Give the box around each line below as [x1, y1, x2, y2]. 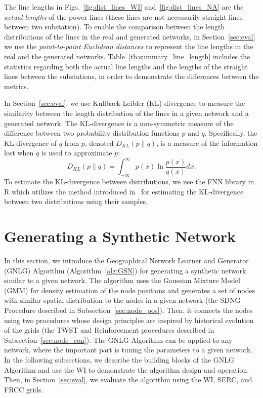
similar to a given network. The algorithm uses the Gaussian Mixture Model [4, 275, 240, 286]
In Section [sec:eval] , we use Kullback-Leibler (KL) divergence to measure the [4, 98, 245, 108]
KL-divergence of [4, 137, 57, 148]
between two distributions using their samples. [4, 196, 148, 207]
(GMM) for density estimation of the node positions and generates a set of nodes [4, 285, 255, 295]
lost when [4, 147, 34, 158]
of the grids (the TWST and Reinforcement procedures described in [4, 325, 214, 335]
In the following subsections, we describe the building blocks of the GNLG [4, 354, 235, 365]
